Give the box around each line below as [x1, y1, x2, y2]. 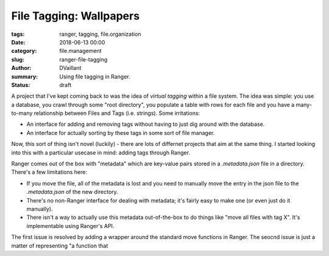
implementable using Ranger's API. [26, 222, 115, 229]
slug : [11, 55, 24, 63]
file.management [59, 47, 102, 55]
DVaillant [59, 64, 82, 72]
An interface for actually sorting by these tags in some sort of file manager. [26, 129, 215, 136]
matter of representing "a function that [11, 242, 108, 249]
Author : [11, 64, 32, 72]
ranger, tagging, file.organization [59, 30, 141, 38]
